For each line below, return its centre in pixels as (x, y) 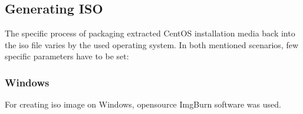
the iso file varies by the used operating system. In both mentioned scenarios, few (152, 44)
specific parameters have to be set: (67, 56)
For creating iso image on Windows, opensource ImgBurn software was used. (143, 104)
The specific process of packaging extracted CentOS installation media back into (150, 33)
